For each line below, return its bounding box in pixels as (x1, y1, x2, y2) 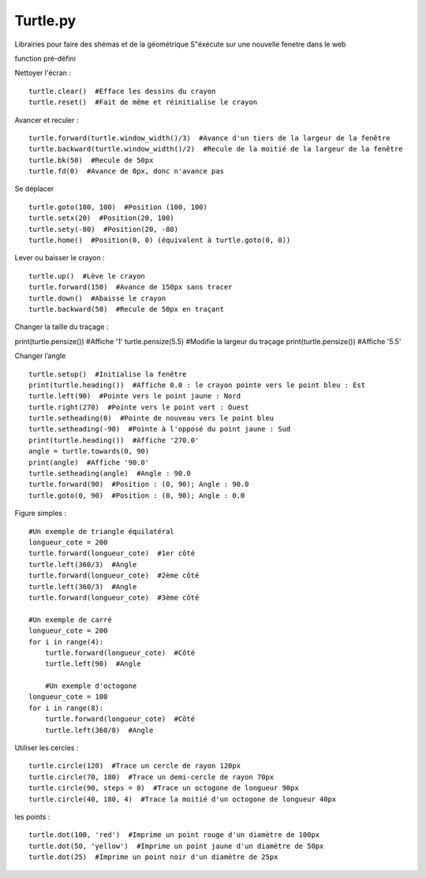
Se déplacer (14, 184, 54, 193)
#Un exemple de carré (28, 615, 112, 624)
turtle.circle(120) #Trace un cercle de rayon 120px (28, 761, 241, 771)
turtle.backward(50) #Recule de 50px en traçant (28, 304, 225, 313)
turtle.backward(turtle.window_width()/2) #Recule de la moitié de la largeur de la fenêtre (28, 144, 403, 154)
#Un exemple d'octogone (44, 682, 137, 690)
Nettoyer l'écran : (14, 68, 71, 78)
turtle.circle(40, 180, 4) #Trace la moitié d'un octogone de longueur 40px (28, 794, 337, 804)
